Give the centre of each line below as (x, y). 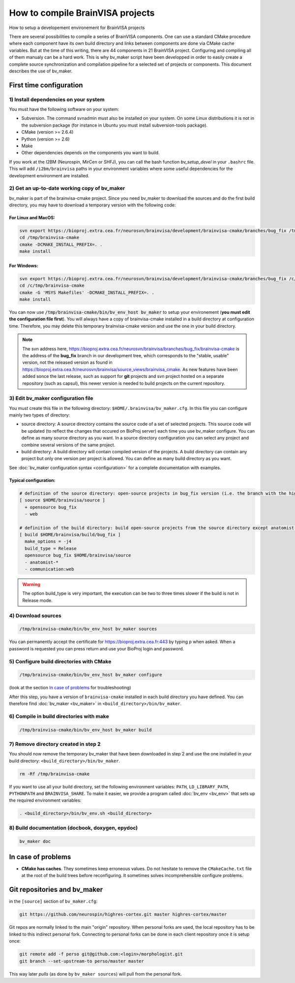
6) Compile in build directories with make (59, 716)
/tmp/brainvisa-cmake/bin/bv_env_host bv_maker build (86, 730)
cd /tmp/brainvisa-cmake (49, 237)
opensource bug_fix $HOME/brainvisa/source (78, 555)
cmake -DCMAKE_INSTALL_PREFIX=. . (61, 244)
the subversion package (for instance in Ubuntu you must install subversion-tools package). (115, 125)
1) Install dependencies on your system (57, 100)
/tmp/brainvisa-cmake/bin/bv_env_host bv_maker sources (88, 629)
